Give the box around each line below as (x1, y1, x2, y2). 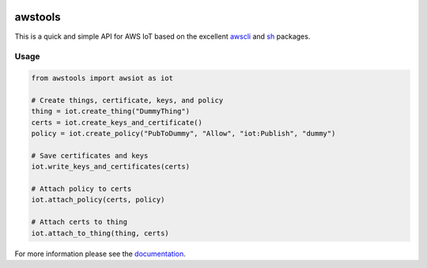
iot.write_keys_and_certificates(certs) (31, 162, 190, 172)
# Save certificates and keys (31, 151, 149, 160)
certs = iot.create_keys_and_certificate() (31, 118, 203, 126)
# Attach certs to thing (31, 217, 128, 227)
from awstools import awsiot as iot (31, 74, 174, 83)
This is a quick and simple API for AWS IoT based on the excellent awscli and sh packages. (14, 32, 311, 41)
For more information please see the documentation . (14, 249, 186, 259)
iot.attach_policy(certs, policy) (31, 195, 165, 205)
